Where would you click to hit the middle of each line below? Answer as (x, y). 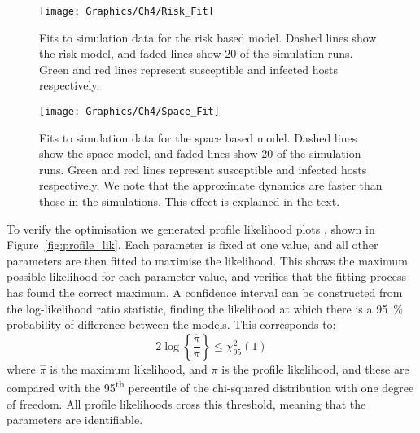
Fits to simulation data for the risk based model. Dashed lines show (208, 37)
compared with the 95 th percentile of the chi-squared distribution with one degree (210, 387)
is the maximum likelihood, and (129, 368)
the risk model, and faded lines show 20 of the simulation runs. (196, 53)
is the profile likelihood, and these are (315, 368)
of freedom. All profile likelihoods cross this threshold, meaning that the (186, 403)
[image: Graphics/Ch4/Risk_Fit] (127, 11)
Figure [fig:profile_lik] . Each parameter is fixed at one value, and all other (192, 245)
